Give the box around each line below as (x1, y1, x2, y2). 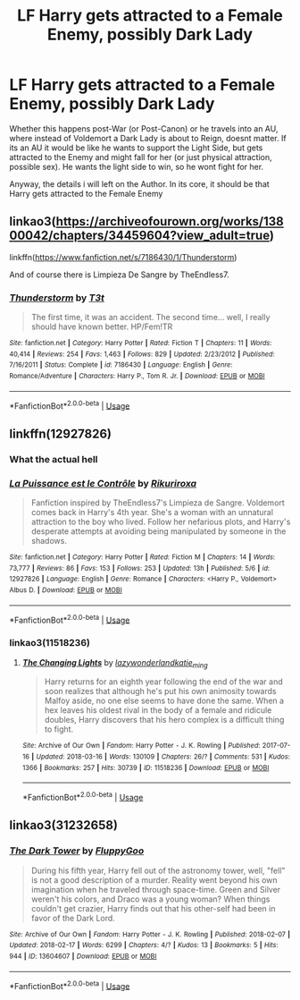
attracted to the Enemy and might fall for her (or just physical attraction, (9, 151, 272, 162)
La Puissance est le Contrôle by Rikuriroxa (9, 477, 197, 489)
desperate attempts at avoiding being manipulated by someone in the (30, 525, 287, 537)
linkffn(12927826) (9, 426, 112, 441)
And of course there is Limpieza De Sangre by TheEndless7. (9, 269, 229, 280)
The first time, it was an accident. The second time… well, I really (30, 312, 271, 323)
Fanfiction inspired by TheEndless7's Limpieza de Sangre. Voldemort (30, 497, 286, 508)
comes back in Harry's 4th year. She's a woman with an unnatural (30, 506, 274, 517)
